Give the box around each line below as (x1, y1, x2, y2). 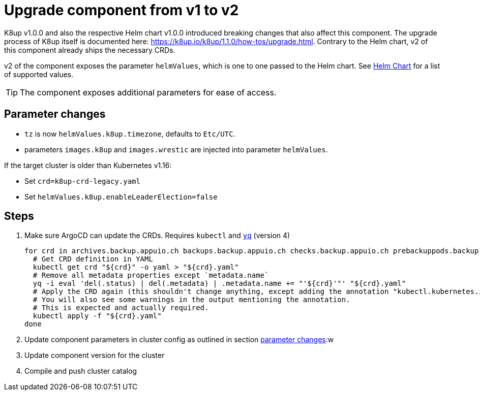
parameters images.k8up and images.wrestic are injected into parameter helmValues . (24, 145, 328, 154)
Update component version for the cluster (24, 351, 165, 360)
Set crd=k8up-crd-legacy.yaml (24, 176, 140, 185)
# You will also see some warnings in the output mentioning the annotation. (33, 295, 350, 304)
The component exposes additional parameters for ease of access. (20, 87, 277, 97)
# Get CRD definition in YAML (33, 255, 153, 264)
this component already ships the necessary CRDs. (4, 45, 175, 54)
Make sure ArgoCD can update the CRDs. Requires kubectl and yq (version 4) (24, 231, 290, 240)
